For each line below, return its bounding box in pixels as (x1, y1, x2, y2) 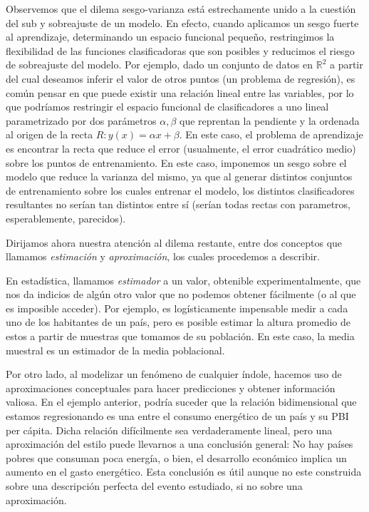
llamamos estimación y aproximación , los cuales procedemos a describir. (6, 249, 321, 264)
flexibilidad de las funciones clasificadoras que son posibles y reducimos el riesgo (6, 43, 355, 58)
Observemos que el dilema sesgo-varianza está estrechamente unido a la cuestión (6, 1, 356, 16)
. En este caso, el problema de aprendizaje (179, 127, 363, 142)
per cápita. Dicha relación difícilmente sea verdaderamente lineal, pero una (6, 422, 333, 437)
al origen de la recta (6, 127, 93, 142)
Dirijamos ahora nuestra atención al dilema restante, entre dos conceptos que (6, 235, 343, 250)
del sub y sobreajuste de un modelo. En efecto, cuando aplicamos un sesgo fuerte (6, 15, 359, 30)
